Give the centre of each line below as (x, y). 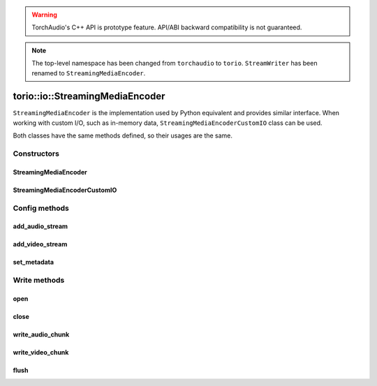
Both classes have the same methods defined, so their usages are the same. (123, 135)
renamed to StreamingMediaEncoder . (89, 73)
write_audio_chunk (41, 334)
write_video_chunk (41, 352)
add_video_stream (40, 244)
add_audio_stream (40, 226)
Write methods (39, 281)
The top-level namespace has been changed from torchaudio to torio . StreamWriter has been (175, 64)
